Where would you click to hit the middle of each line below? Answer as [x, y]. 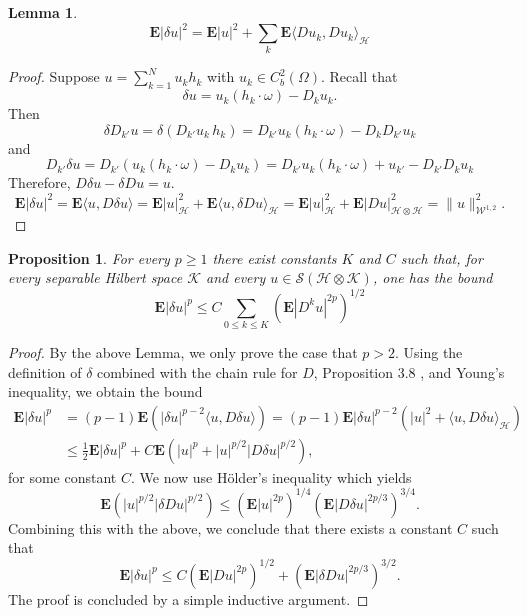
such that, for [441, 257]
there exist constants [274, 257]
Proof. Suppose [54, 76]
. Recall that [359, 76]
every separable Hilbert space [95, 277]
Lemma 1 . [43, 12]
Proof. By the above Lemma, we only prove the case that [183, 351]
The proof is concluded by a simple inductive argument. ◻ [188, 598]
